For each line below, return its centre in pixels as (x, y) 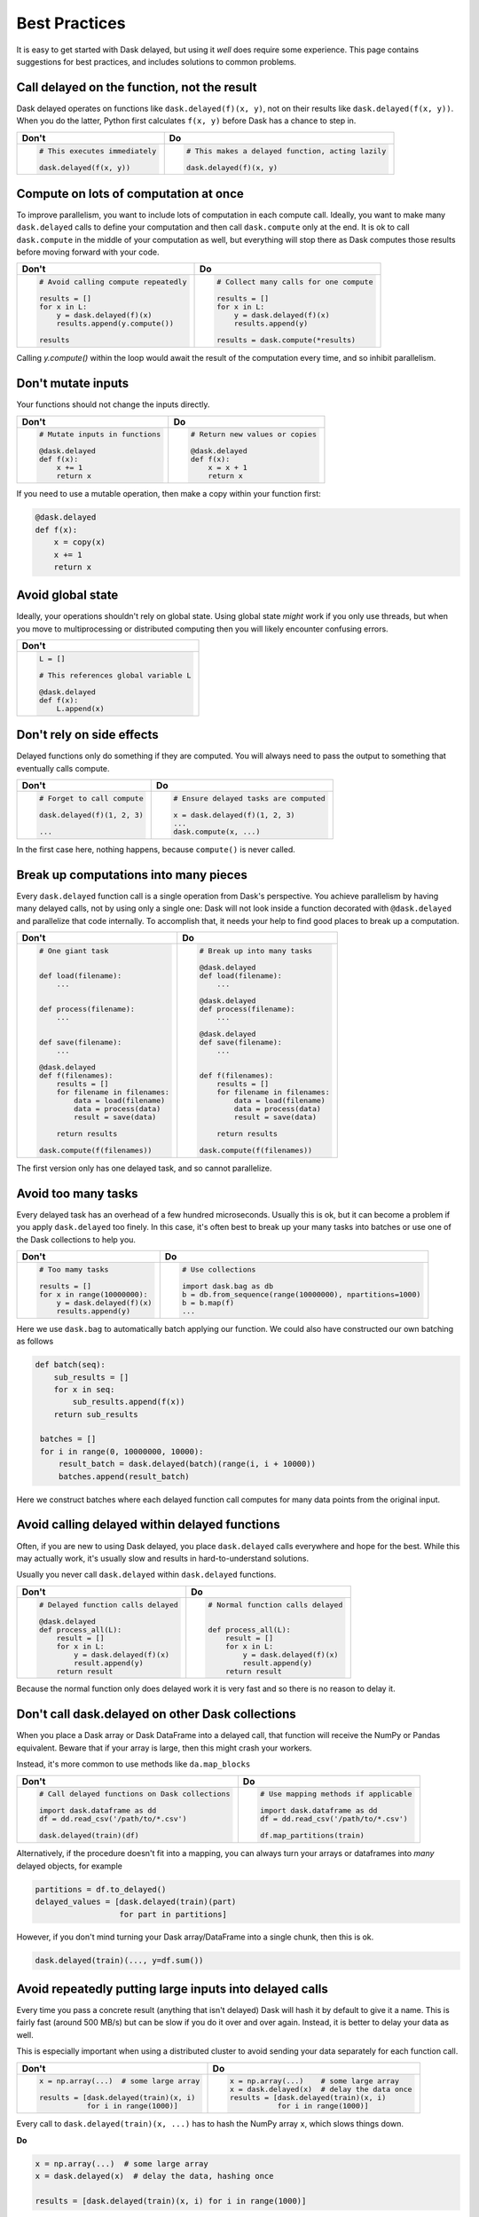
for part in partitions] (173, 1914)
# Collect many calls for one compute (294, 282)
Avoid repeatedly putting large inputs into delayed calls (172, 1989)
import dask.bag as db (228, 1286)
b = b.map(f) (208, 1302)
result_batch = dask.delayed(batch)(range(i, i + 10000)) (187, 1464)
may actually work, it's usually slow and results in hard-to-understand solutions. (163, 1558)
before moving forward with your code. (88, 252)
